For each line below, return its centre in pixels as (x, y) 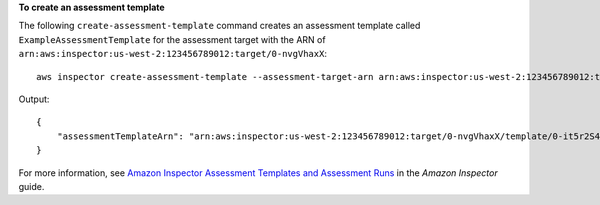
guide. (31, 186)
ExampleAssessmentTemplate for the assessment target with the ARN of (172, 39)
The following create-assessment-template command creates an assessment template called (219, 26)
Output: (34, 99)
